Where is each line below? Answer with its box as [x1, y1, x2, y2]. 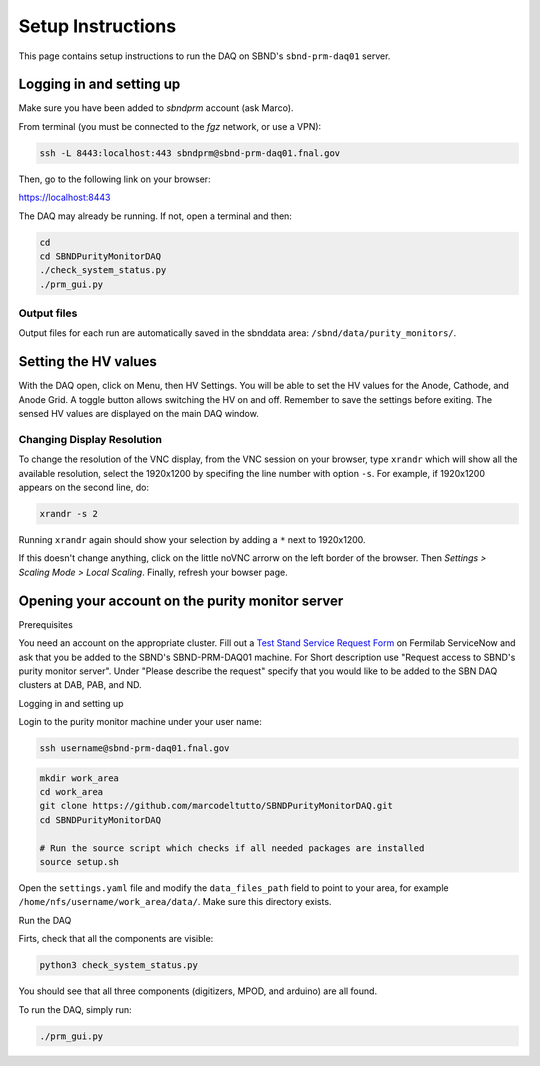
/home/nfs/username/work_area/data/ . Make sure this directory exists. [18, 896, 332, 908]
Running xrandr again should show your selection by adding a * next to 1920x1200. [18, 534, 366, 546]
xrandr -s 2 [39, 508, 99, 520]
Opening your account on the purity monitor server [18, 592, 344, 609]
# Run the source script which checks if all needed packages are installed [39, 842, 425, 854]
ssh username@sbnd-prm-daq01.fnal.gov [39, 743, 230, 754]
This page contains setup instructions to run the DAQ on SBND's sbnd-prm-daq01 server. [18, 50, 391, 62]
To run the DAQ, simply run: [18, 1003, 132, 1015]
